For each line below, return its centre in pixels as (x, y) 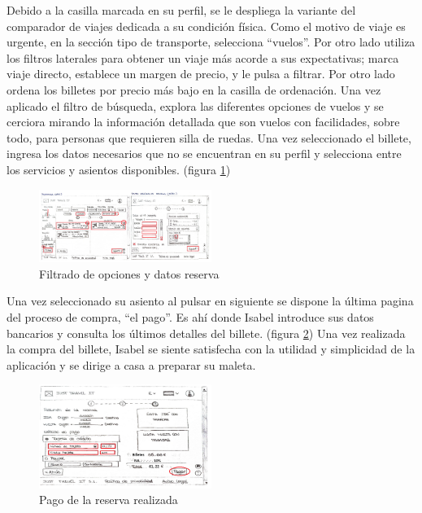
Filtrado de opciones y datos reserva (129, 273)
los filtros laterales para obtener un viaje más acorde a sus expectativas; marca (203, 57)
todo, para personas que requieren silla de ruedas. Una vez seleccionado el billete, (209, 137)
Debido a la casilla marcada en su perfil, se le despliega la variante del (181, 10)
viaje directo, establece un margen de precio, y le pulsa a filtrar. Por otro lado (201, 74)
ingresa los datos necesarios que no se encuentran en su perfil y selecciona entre (204, 153)
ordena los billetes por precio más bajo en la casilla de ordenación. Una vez (194, 89)
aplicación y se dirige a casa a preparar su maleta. (131, 364)
